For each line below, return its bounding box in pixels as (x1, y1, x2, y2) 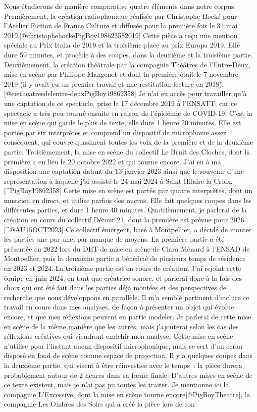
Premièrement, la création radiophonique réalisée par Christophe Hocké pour (4, 10, 237, 21)
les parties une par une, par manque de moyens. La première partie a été (4, 234, 225, 244)
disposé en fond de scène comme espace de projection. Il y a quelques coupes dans (4, 350, 253, 360)
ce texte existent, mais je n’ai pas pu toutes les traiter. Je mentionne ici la (4, 379, 229, 390)
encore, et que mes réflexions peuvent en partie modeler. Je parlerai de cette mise (4, 311, 251, 321)
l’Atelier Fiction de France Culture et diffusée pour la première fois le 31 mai (4, 20, 238, 31)
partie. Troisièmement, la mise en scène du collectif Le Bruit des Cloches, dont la (4, 146, 250, 156)
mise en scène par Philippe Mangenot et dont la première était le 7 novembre (4, 69, 238, 79)
